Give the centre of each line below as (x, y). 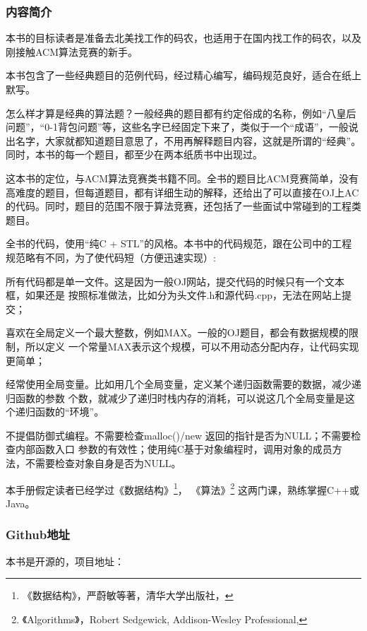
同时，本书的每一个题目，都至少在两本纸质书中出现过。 (134, 154)
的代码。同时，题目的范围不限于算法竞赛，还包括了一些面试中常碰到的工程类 (183, 206)
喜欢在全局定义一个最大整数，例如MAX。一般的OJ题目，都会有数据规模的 (177, 332)
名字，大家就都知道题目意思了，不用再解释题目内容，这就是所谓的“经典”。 (188, 140)
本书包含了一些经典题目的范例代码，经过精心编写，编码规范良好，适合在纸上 (183, 75)
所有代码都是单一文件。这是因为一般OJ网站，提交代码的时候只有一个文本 (175, 281)
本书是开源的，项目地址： (65, 561)
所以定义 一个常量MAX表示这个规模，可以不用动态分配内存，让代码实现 (192, 346)
